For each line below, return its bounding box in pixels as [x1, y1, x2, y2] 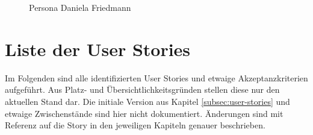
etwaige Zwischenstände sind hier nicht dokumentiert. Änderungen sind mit [5, 107, 284, 119]
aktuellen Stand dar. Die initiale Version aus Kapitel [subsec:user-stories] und [5, 95, 290, 107]
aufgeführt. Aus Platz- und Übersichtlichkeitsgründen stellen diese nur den [5, 83, 280, 96]
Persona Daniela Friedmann [29, 1, 131, 13]
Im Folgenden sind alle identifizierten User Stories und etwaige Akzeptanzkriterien [5, 71, 308, 84]
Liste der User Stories [5, 36, 191, 61]
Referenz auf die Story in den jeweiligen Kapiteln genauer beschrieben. [5, 119, 265, 131]
